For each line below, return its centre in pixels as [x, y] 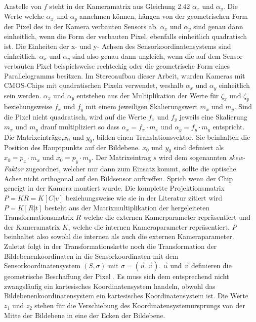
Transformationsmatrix [39, 217]
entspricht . [229, 127]
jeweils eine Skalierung [213, 116]
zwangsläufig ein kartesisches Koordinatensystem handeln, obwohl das [110, 286]
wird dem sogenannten [193, 157]
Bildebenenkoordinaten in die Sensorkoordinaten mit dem [91, 256]
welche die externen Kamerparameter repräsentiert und [167, 217]
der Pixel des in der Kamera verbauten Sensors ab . [81, 26]
